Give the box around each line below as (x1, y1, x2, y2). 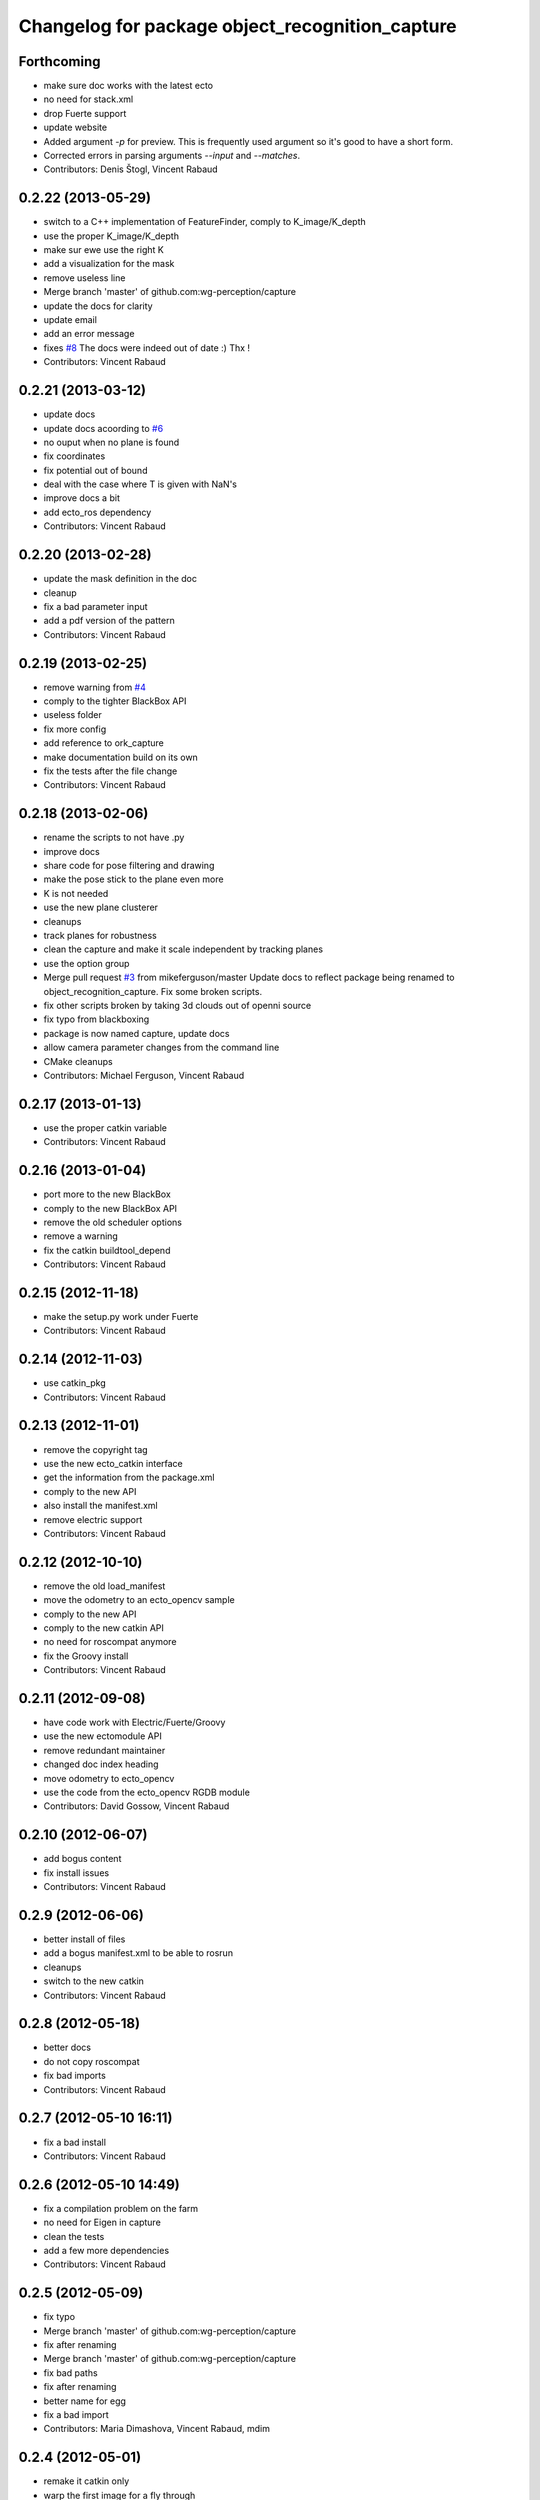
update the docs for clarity (43, 300, 154, 312)
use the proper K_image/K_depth (43, 230, 180, 242)
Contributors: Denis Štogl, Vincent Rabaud (43, 163, 219, 175)
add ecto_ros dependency (43, 506, 152, 518)
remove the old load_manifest (43, 1580, 166, 1592)
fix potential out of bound (43, 464, 148, 476)
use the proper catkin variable (43, 1121, 167, 1134)
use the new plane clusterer (43, 901, 159, 914)
